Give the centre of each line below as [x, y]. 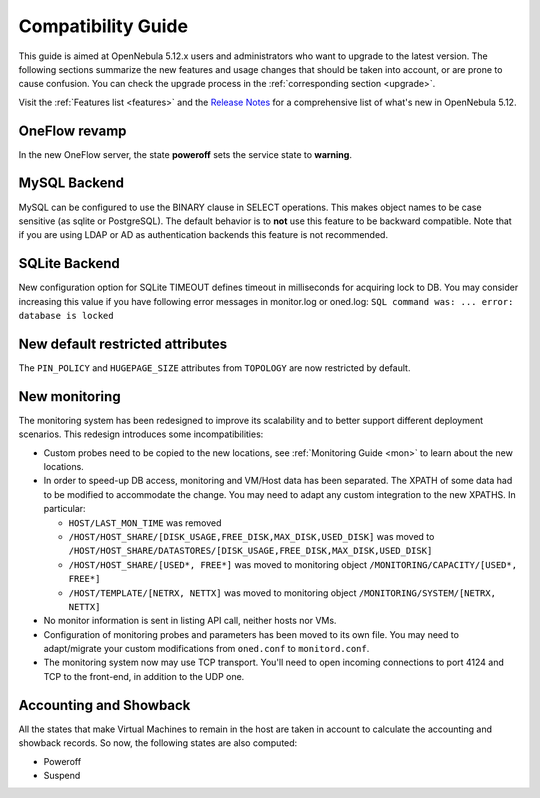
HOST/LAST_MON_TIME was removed [145, 522]
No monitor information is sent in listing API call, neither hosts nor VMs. [190, 621]
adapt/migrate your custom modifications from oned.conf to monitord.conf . [206, 649]
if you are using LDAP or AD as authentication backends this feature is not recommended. [203, 235]
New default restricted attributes [123, 343]
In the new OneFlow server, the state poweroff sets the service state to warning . [185, 154]
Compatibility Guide [103, 26]
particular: [64, 509]
